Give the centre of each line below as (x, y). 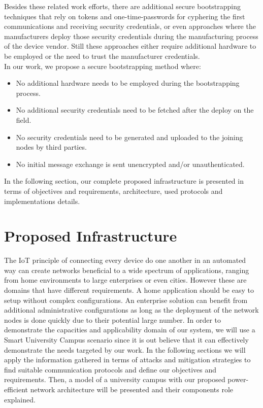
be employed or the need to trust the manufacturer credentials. (102, 56)
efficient (16, 389)
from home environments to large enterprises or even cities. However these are (125, 280)
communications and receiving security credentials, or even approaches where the (130, 26)
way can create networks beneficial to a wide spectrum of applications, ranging (127, 270)
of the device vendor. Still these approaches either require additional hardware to (130, 46)
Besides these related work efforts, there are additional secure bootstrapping (123, 6)
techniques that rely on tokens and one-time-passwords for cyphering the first (125, 16)
